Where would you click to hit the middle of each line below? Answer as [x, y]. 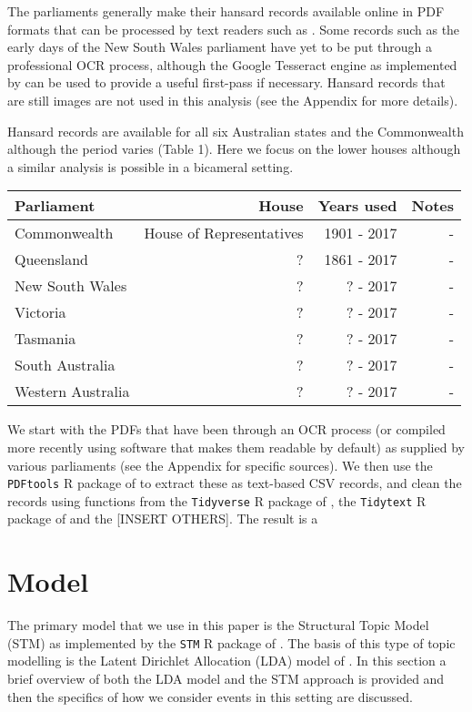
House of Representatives [224, 233]
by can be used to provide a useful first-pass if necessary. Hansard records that [226, 82]
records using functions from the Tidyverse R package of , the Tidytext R [217, 500]
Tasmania [45, 339]
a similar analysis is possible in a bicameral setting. [151, 166]
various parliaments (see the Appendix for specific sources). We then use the [220, 465]
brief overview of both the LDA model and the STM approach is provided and [226, 678]
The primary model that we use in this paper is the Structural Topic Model [218, 625]
